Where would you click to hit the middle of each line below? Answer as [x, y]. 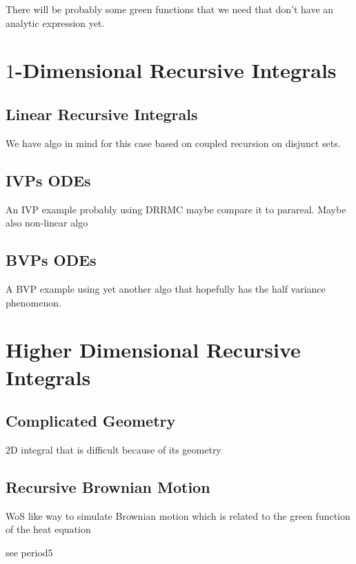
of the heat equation [48, 529]
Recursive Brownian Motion [108, 486]
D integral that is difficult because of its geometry [116, 449]
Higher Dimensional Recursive [153, 350]
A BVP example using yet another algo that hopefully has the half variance [166, 288]
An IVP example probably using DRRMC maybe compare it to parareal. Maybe [176, 209]
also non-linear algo [47, 223]
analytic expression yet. [55, 22]
